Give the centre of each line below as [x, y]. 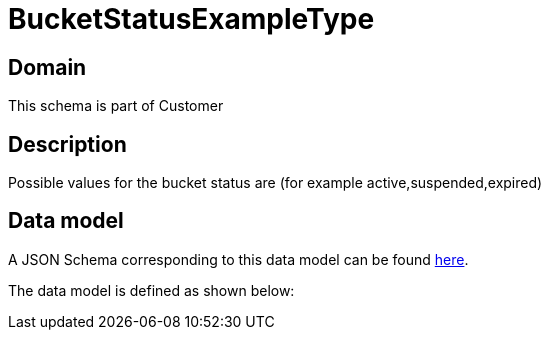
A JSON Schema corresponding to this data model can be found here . [238, 259]
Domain [47, 67]
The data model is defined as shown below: [151, 290]
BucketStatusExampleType [191, 19]
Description [67, 144]
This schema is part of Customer [116, 106]
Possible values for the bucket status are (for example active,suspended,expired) [275, 183]
